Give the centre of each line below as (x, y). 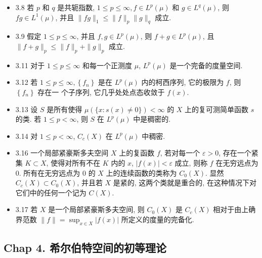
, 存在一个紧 (238, 153)
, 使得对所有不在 (73, 162)
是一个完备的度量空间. (206, 65)
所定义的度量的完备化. (158, 219)
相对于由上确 (234, 209)
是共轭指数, (76, 7)
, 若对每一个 (180, 153)
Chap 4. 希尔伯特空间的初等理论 (85, 248)
